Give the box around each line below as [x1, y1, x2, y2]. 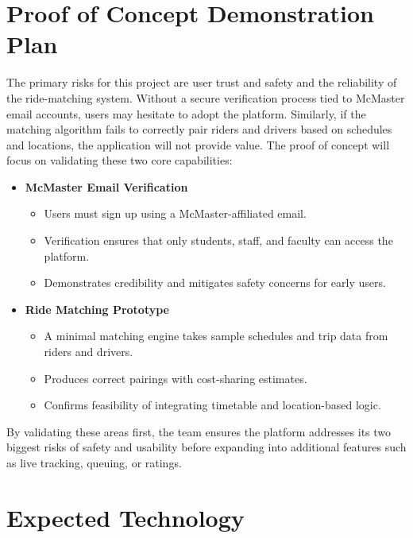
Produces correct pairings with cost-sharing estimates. [44, 370, 307, 386]
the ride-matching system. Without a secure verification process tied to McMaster [6, 89, 405, 106]
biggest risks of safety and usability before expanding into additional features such [6, 439, 407, 455]
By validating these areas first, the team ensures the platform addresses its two [6, 423, 392, 439]
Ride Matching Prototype [25, 300, 169, 317]
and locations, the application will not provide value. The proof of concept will [6, 136, 390, 153]
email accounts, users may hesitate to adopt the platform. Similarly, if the [6, 105, 366, 122]
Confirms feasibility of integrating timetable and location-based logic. [44, 397, 381, 413]
